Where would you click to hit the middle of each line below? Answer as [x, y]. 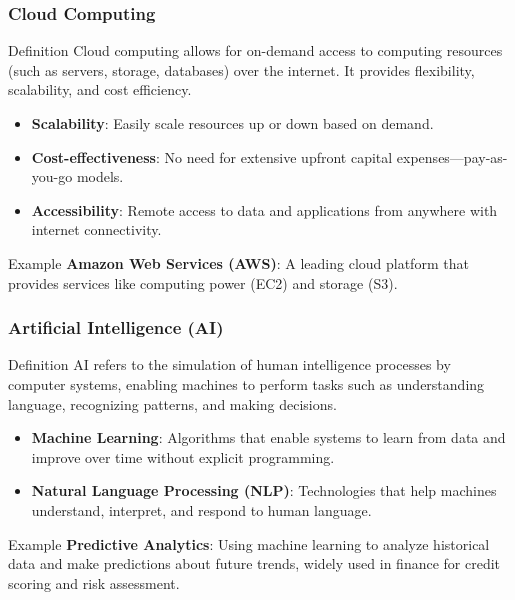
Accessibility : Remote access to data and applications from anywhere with [264, 209]
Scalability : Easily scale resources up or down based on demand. [232, 123]
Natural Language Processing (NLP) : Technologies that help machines [264, 490]
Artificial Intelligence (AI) [116, 327]
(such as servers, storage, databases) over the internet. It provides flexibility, [241, 69]
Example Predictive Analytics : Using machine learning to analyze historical [249, 543]
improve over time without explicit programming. [183, 456]
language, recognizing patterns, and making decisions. [172, 403]
